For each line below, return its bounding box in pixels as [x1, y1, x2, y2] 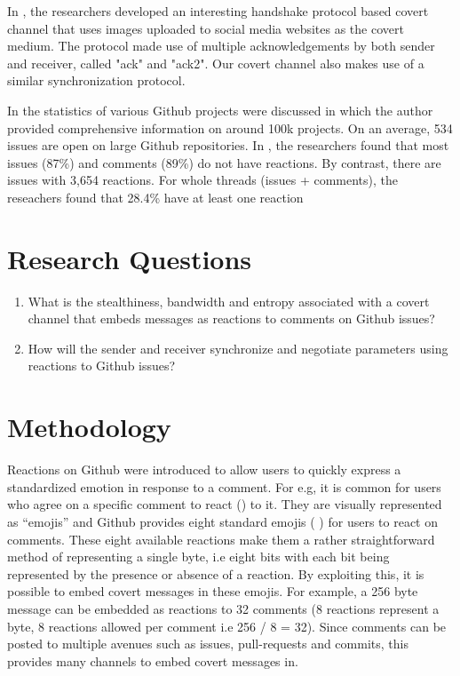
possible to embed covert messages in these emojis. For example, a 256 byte [7, 582, 418, 600]
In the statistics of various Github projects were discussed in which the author [7, 100, 433, 119]
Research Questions [7, 240, 252, 276]
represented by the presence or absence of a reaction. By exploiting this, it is [7, 564, 424, 583]
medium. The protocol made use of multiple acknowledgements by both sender [7, 36, 435, 55]
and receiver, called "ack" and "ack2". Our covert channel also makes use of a [7, 53, 424, 72]
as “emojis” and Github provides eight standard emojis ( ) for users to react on [7, 512, 438, 530]
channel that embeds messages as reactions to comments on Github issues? [28, 309, 435, 328]
